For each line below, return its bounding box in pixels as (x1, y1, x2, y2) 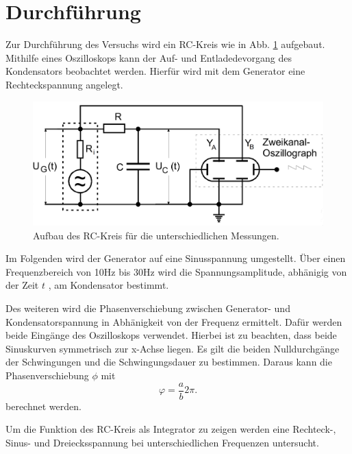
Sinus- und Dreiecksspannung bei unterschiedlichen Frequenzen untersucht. (5, 435, 319, 449)
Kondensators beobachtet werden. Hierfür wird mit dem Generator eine (5, 64, 305, 78)
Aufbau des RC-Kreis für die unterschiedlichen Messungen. (33, 228, 279, 242)
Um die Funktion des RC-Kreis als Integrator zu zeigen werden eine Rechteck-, (5, 422, 336, 436)
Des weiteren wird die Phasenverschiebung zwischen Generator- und (5, 301, 290, 315)
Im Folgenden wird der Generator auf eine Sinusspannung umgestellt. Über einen (5, 251, 346, 265)
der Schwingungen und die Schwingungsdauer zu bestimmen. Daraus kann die (5, 355, 332, 369)
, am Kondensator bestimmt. (48, 278, 169, 292)
